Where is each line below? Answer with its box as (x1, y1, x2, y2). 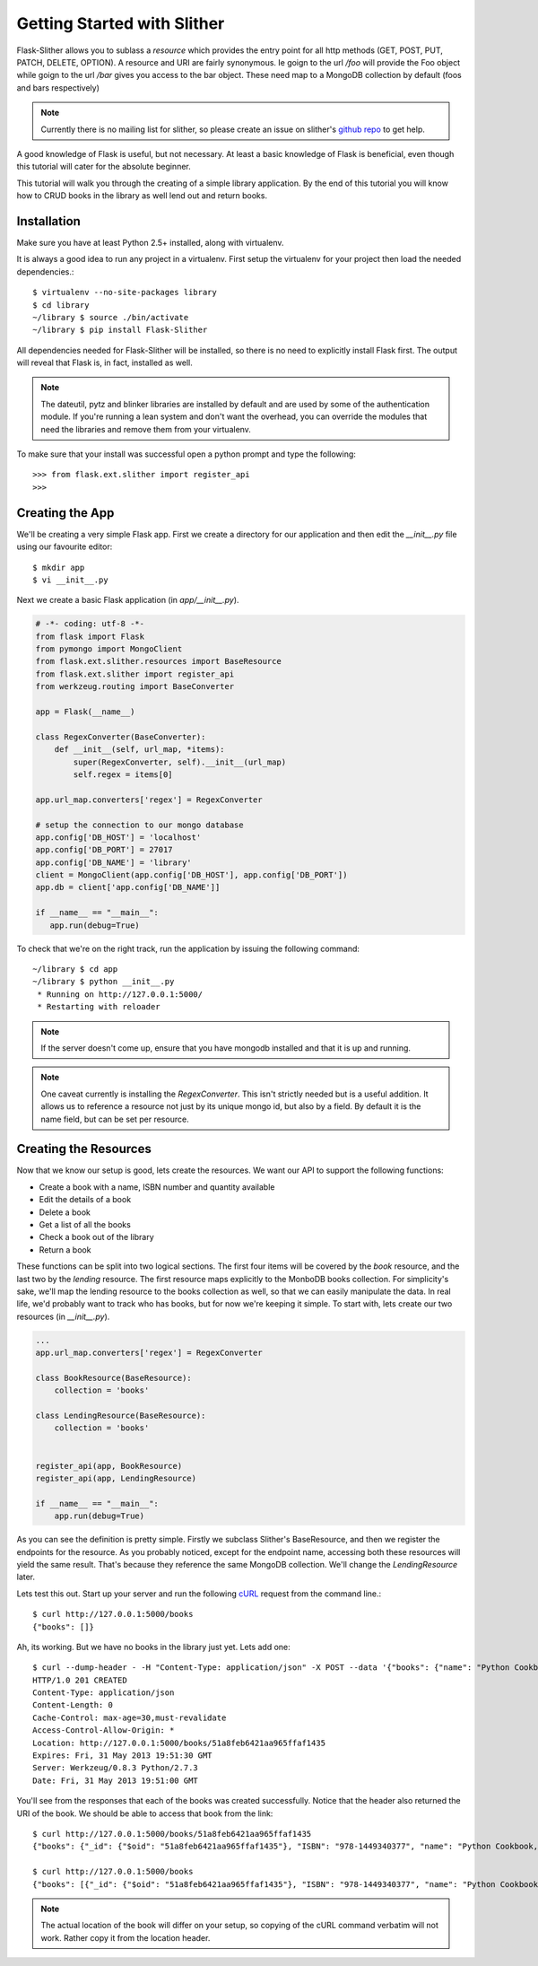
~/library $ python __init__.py (32, 976, 175, 987)
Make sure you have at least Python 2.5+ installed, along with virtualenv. (16, 237, 284, 248)
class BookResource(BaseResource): (35, 1373, 192, 1383)
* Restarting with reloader (37, 1001, 161, 1012)
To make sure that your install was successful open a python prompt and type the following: (16, 449, 356, 459)
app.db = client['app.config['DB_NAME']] (35, 882, 221, 893)
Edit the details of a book (39, 1194, 132, 1205)
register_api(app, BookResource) (35, 1461, 183, 1471)
